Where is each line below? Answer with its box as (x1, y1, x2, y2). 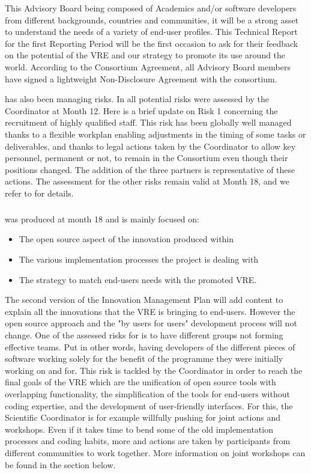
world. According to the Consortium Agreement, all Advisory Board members (5, 60, 291, 73)
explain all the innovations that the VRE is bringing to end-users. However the (5, 305, 295, 317)
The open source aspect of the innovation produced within (19, 233, 234, 245)
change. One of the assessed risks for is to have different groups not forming (5, 329, 283, 341)
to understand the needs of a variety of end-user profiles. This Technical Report (5, 25, 298, 38)
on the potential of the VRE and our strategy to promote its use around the (5, 49, 286, 61)
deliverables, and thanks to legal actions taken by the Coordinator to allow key (5, 139, 296, 152)
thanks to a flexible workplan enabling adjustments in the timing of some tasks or (5, 127, 306, 140)
